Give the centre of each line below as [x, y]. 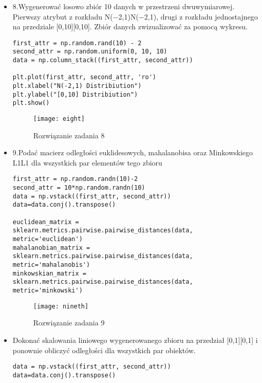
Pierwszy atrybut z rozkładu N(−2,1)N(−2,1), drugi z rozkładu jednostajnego [135, 16]
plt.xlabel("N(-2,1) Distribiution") [77, 86]
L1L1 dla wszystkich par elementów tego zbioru [87, 162]
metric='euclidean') [48, 239]
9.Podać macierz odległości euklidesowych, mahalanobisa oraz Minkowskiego [133, 152]
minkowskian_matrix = [49, 273]
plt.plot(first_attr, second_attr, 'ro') [84, 77]
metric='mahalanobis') [51, 265]
